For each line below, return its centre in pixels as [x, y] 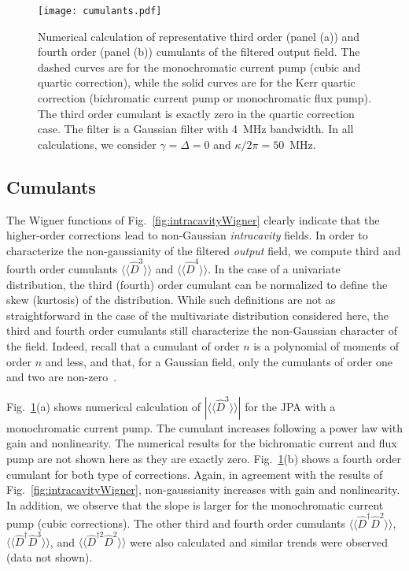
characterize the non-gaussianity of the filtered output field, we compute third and [204, 250]
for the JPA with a [290, 406]
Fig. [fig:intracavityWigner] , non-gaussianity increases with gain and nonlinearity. [203, 489]
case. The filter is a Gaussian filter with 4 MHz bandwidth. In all [196, 129]
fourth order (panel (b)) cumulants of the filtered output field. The [199, 52]
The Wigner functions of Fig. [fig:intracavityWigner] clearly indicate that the [193, 219]
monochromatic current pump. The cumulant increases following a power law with [204, 427]
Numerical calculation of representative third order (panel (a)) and [199, 36]
